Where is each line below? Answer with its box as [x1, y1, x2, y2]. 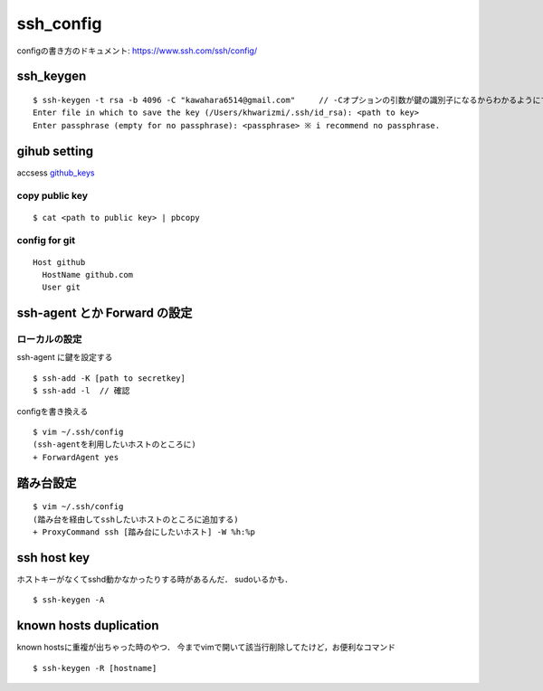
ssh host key [16, 550, 90, 565]
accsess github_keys [16, 167, 95, 178]
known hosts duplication [16, 618, 159, 633]
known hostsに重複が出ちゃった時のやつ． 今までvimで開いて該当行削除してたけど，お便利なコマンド [16, 642, 395, 653]
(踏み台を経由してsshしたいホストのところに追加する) [33, 514, 239, 525]
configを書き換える [16, 405, 89, 416]
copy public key [16, 190, 88, 203]
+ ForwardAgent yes [33, 452, 119, 462]
